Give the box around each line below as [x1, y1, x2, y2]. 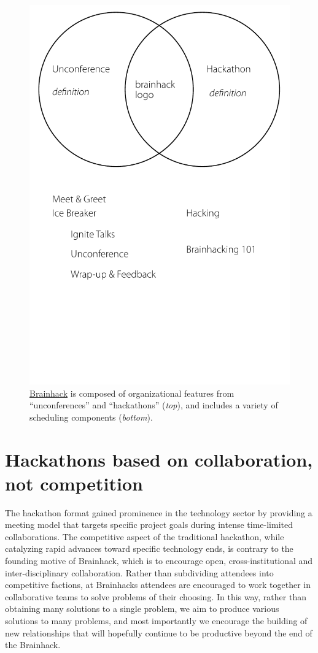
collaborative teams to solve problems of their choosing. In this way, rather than [5, 590, 306, 603]
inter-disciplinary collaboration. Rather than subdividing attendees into [5, 566, 274, 579]
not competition [5, 470, 143, 495]
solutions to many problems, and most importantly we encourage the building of [5, 614, 308, 627]
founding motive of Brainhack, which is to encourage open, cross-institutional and [5, 554, 313, 567]
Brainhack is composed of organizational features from [29, 386, 235, 399]
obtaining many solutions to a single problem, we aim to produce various [5, 602, 279, 615]
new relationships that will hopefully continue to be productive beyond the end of [5, 626, 312, 639]
